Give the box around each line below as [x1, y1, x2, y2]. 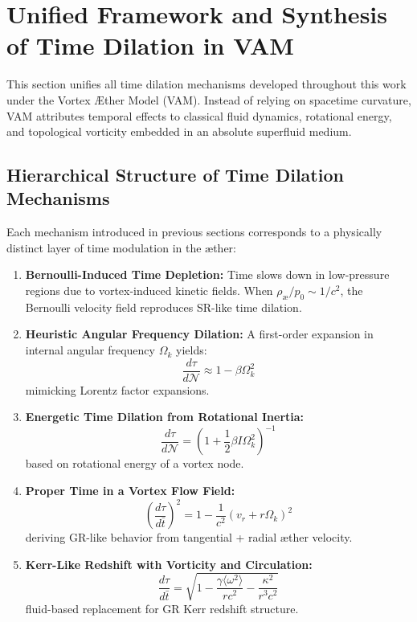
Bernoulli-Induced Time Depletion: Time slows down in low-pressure [25, 266, 390, 283]
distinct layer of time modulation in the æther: [6, 239, 237, 256]
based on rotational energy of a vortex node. [25, 455, 244, 472]
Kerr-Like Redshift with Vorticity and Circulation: [25, 555, 313, 572]
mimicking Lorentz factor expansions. [25, 381, 210, 398]
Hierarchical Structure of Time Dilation [6, 162, 344, 187]
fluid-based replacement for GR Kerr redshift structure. [25, 599, 299, 616]
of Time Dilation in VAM [6, 29, 294, 62]
